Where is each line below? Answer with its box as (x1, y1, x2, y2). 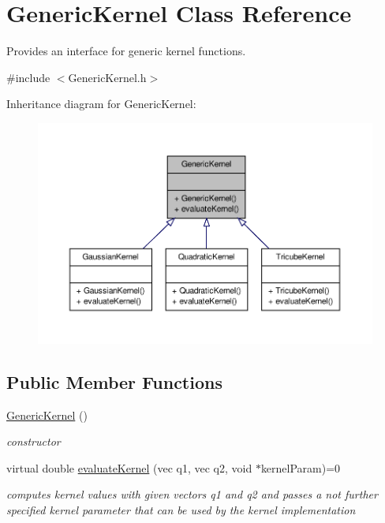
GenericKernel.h (68, 69, 147, 85)
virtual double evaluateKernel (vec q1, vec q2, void (6, 459, 252, 476)
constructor (6, 433, 61, 450)
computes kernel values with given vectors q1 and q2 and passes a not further (6, 486, 378, 502)
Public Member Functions (6, 369, 222, 394)
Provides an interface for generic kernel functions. (6, 43, 246, 59)
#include (6, 69, 50, 85)
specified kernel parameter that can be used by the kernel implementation (6, 501, 356, 517)
